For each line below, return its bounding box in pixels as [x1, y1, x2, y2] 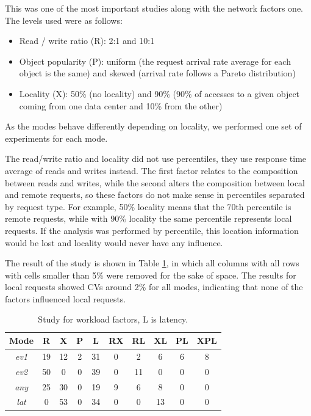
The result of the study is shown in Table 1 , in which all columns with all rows [5, 257, 299, 269]
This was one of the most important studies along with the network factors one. [5, 2, 303, 14]
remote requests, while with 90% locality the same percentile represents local [5, 212, 292, 225]
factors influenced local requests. [5, 292, 126, 305]
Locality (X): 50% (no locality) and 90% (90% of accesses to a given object [19, 87, 300, 100]
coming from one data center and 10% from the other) [19, 99, 223, 112]
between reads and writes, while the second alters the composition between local [5, 176, 305, 189]
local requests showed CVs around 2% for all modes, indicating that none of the [5, 280, 303, 293]
